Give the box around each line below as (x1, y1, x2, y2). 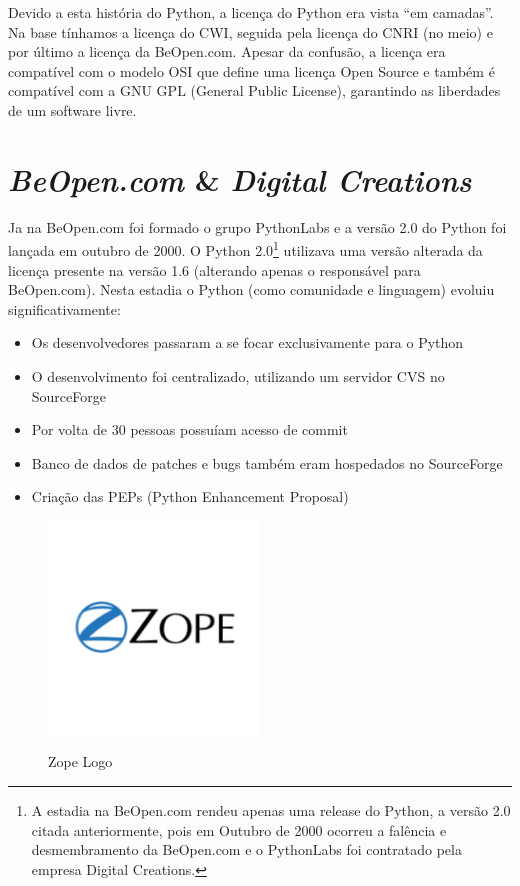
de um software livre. (8, 99, 137, 120)
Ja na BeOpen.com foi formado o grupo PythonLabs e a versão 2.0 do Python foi (8, 216, 507, 237)
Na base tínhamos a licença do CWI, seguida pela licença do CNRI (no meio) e (8, 21, 493, 42)
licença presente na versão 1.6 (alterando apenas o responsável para (8, 259, 421, 280)
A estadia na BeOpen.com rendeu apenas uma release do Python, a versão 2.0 (31, 800, 511, 820)
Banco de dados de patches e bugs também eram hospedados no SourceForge (31, 452, 503, 473)
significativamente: (8, 298, 121, 319)
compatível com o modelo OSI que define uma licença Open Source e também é (8, 60, 495, 81)
